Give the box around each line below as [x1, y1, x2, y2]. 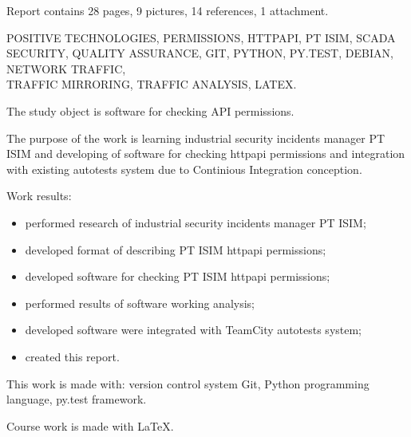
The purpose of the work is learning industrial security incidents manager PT [6, 129, 385, 146]
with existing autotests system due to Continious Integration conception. [6, 160, 362, 177]
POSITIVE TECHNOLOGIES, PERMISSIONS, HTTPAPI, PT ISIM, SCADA [6, 29, 396, 45]
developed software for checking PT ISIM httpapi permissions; [25, 268, 330, 285]
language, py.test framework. [6, 391, 147, 407]
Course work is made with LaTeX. [6, 417, 174, 434]
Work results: [6, 187, 72, 204]
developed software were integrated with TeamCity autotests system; [25, 321, 362, 338]
